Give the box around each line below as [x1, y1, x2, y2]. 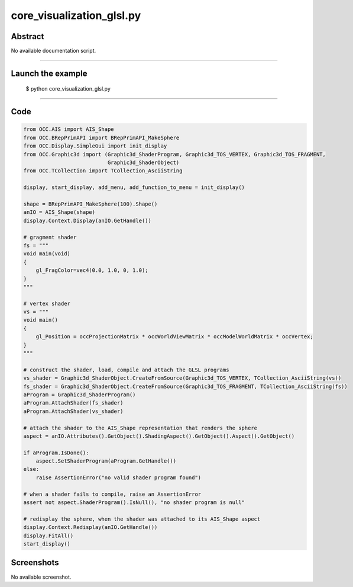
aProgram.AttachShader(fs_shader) [23, 400, 124, 406]
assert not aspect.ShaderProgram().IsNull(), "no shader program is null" [23, 499, 245, 506]
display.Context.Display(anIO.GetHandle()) [23, 217, 152, 224]
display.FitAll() [23, 532, 74, 539]
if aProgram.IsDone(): [23, 449, 89, 456]
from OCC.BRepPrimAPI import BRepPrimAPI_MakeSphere [23, 134, 180, 141]
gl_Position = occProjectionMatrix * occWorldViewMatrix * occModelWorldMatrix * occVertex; [35, 333, 313, 340]
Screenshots [11, 557, 59, 568]
